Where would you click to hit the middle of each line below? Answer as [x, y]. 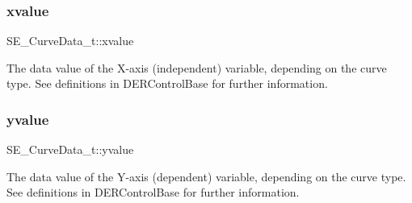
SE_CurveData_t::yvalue [70, 149]
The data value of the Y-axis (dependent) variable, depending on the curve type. [206, 176]
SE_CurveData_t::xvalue [70, 41]
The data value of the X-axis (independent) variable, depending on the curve [197, 67]
